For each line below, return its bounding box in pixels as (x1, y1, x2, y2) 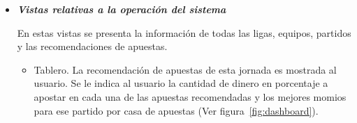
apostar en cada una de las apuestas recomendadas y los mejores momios (34, 89, 347, 104)
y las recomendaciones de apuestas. (17, 39, 168, 54)
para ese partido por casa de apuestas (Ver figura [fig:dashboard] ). (34, 103, 319, 117)
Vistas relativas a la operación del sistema (17, 2, 226, 16)
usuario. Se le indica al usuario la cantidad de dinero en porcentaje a (34, 76, 328, 90)
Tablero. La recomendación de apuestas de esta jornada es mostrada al (34, 62, 337, 76)
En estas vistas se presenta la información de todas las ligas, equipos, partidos (17, 25, 351, 40)
